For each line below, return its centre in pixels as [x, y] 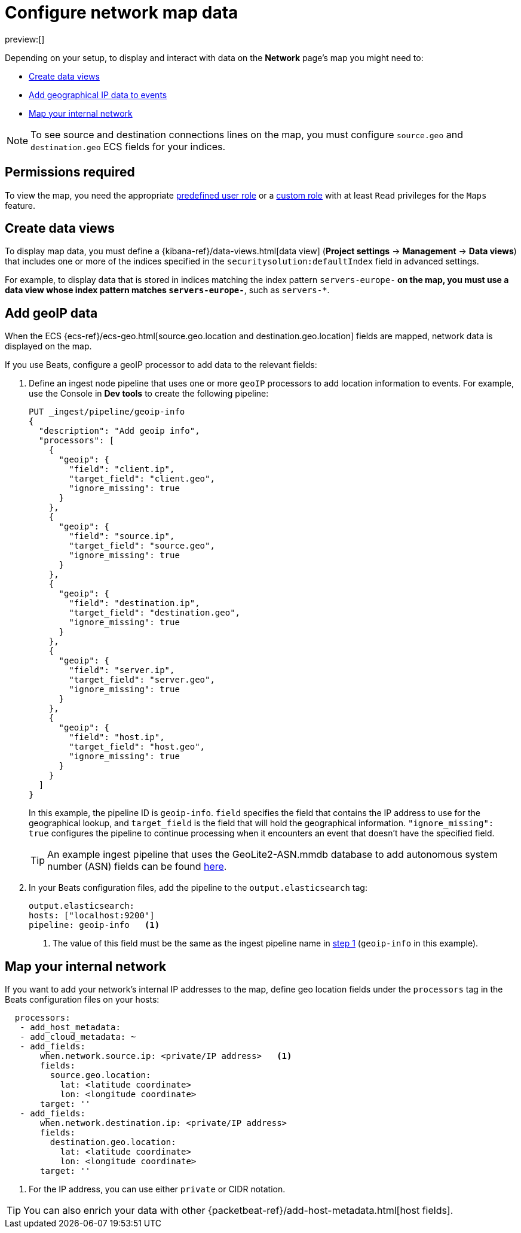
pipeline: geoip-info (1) [94, 925]
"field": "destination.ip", [134, 603]
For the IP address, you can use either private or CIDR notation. [157, 1189]
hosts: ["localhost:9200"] [92, 916]
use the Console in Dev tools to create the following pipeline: [149, 394]
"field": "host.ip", [117, 737]
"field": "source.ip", [122, 536]
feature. [20, 205]
